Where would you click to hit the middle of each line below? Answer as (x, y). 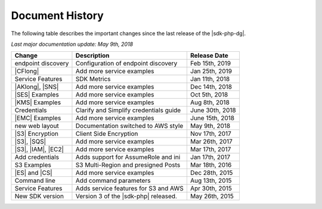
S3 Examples (33, 165)
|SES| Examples (37, 95)
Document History (57, 15)
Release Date (209, 55)
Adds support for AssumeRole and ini (128, 157)
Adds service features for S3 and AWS (130, 189)
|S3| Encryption (37, 134)
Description (92, 55)
